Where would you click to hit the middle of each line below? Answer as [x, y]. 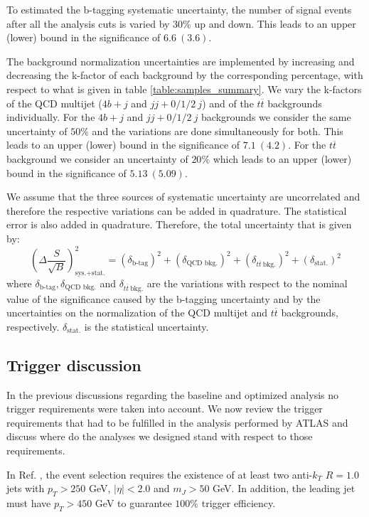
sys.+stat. [90, 273]
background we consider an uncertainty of [97, 158]
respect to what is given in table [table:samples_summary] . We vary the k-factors [184, 89]
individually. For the [51, 117]
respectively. [33, 326]
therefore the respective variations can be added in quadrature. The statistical [177, 210]
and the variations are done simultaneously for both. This [218, 130]
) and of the [228, 103]
